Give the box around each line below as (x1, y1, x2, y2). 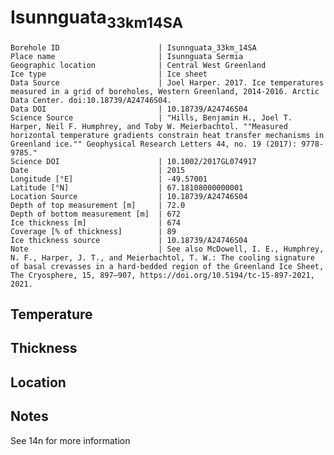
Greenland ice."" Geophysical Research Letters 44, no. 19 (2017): (10, 139, 298, 149)
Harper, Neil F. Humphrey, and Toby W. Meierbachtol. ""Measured (10, 121, 288, 131)
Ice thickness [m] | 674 (10, 217, 182, 228)
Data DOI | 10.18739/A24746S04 (10, 104, 248, 114)
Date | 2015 (10, 165, 186, 175)
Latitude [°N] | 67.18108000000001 (10, 182, 244, 193)
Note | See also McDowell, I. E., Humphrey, (10, 244, 325, 254)
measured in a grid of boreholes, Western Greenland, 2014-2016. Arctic (10, 86, 320, 96)
